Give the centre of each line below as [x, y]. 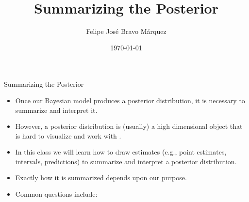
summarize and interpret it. [56, 110]
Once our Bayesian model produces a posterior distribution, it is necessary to [130, 100]
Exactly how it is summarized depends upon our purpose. [101, 178]
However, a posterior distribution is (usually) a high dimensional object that [129, 126]
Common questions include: [56, 194]
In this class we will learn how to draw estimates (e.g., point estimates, [121, 152]
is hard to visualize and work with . [68, 135]
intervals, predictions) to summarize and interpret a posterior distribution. [126, 161]
